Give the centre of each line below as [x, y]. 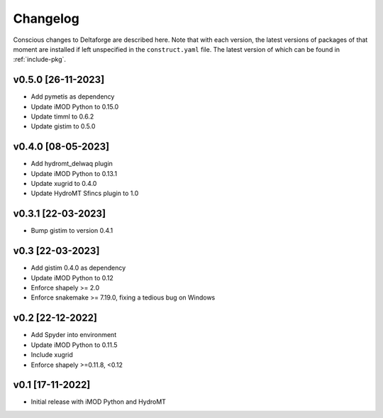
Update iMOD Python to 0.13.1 [74, 173]
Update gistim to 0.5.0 [63, 126]
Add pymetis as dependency [73, 97]
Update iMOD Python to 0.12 [72, 277]
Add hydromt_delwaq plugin [72, 164]
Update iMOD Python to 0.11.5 [74, 345]
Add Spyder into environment [74, 335]
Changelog [46, 18]
